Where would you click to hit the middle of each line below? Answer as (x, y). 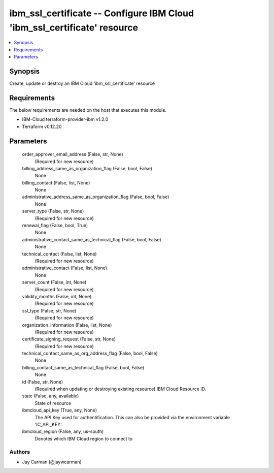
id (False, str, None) (43, 382)
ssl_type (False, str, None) (49, 310)
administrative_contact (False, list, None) (65, 268)
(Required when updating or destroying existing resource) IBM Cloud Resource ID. (121, 389)
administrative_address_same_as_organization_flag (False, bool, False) (96, 197)
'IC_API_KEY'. (49, 424)
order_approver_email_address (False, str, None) (73, 154)
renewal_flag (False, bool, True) (55, 226)
